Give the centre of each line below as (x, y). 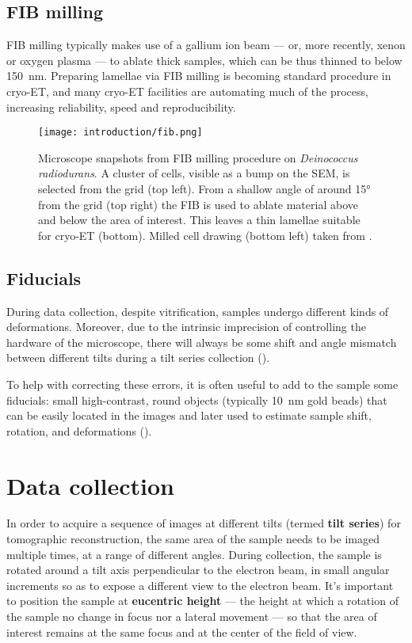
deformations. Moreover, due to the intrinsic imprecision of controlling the (186, 327)
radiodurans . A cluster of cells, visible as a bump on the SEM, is (194, 173)
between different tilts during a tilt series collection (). (138, 358)
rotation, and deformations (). (79, 430)
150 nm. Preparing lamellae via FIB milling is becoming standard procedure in (199, 76)
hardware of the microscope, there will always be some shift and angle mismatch (202, 342)
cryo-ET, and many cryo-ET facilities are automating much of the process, (187, 91)
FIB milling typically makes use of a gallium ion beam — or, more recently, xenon (206, 45)
